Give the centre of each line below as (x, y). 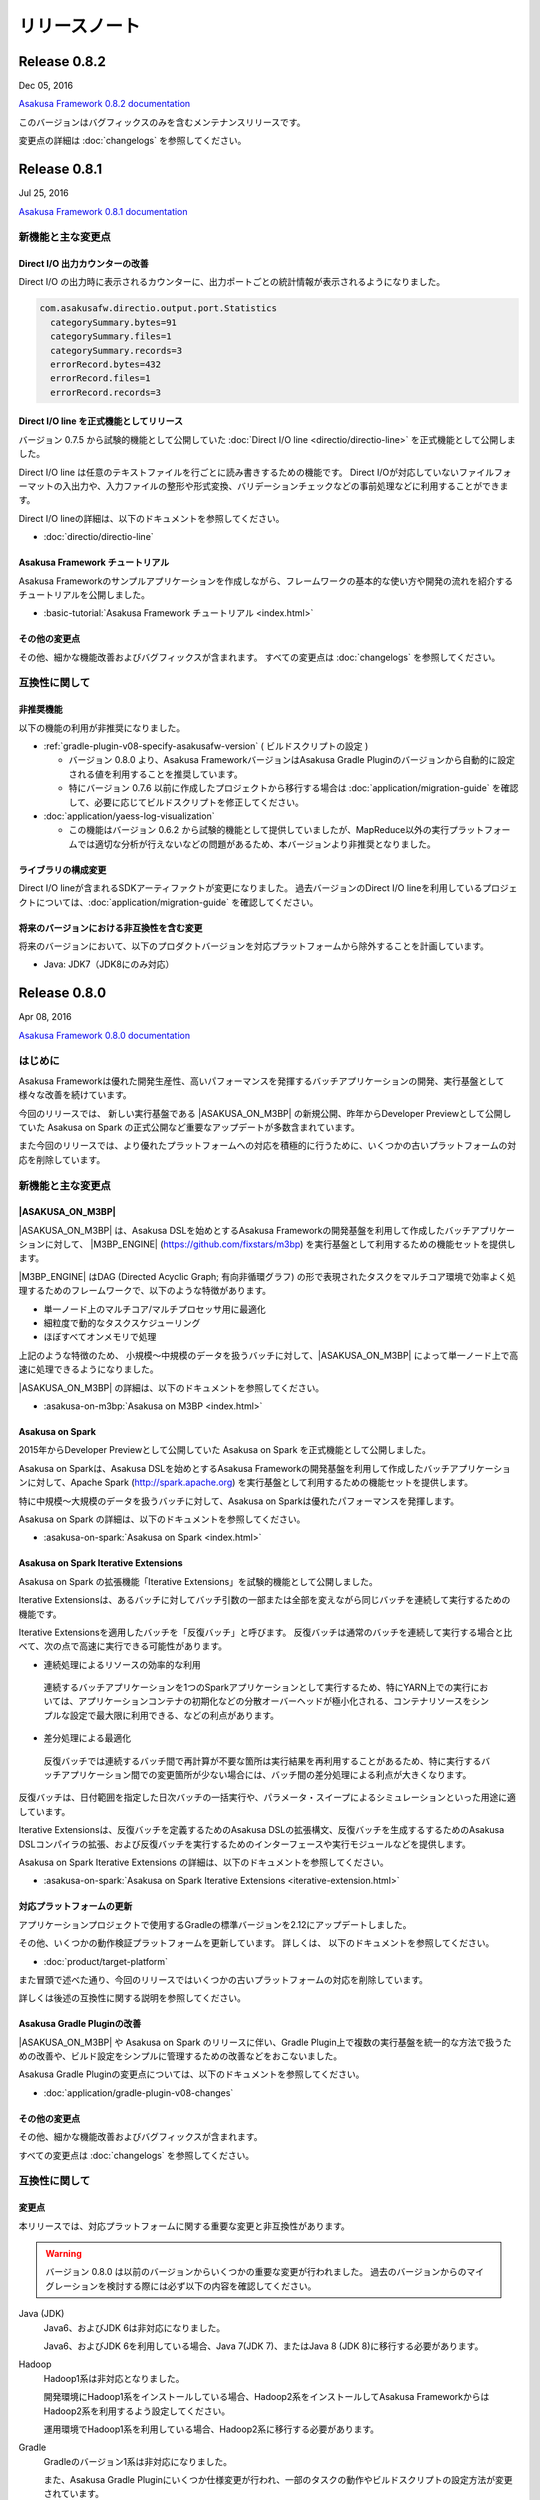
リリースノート (79, 26)
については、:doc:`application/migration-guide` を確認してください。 (177, 902)
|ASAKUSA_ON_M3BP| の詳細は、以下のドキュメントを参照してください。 (171, 1387)
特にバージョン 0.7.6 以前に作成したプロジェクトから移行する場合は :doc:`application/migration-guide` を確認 (293, 788)
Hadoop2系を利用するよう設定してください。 (136, 2411)
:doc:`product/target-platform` (106, 1961)
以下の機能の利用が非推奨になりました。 (101, 727)
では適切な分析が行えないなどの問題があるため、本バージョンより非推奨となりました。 (256, 844)
